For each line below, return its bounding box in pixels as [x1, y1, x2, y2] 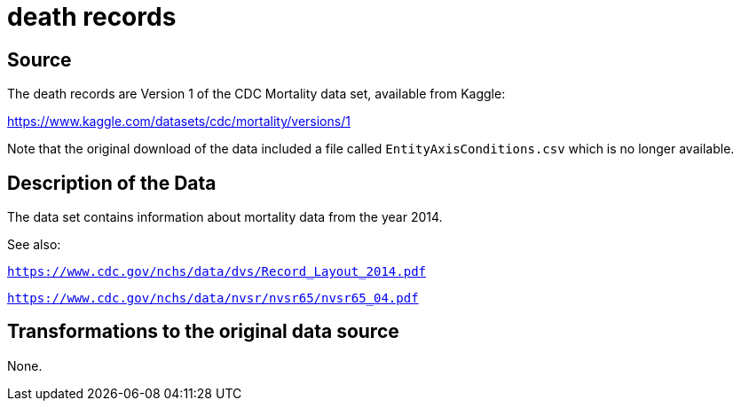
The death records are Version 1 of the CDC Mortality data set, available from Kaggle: [7, 86, 506, 102]
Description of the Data [7, 171, 217, 194]
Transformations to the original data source [7, 320, 399, 343]
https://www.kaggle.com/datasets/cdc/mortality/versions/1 [7, 114, 351, 129]
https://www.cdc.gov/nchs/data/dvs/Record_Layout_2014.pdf [7, 264, 427, 279]
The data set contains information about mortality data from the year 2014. [7, 209, 443, 225]
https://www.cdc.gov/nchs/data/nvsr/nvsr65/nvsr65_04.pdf [7, 291, 419, 306]
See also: [7, 237, 61, 253]
